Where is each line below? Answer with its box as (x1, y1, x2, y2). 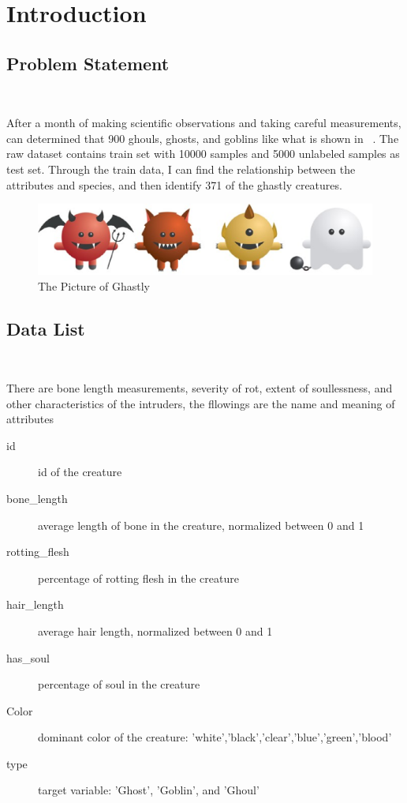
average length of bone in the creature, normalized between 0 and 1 (38, 516, 364, 533)
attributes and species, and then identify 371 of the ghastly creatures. (6, 176, 342, 193)
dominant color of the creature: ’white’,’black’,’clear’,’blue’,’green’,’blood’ (38, 729, 392, 745)
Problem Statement (6, 51, 170, 75)
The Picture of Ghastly (38, 277, 150, 294)
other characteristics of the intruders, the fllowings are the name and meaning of (6, 395, 395, 411)
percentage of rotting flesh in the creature (38, 569, 239, 586)
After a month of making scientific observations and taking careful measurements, (6, 114, 401, 131)
